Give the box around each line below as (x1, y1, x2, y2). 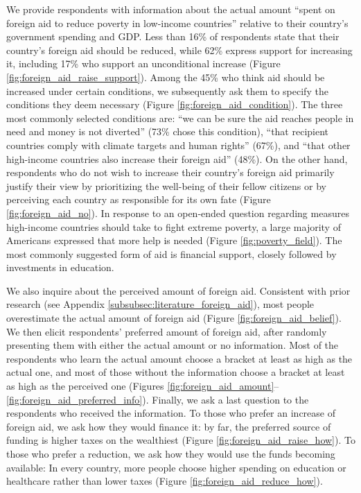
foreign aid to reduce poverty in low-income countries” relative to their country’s (6, 15, 349, 30)
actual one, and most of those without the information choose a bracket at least (6, 365, 345, 379)
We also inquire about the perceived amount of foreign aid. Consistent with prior (6, 283, 351, 297)
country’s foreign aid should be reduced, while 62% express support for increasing (6, 42, 353, 57)
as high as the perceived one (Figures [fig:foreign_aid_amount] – (6, 379, 279, 393)
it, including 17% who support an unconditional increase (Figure (6, 56, 281, 71)
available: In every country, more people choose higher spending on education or (6, 460, 346, 474)
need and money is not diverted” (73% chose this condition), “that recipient (6, 124, 329, 139)
